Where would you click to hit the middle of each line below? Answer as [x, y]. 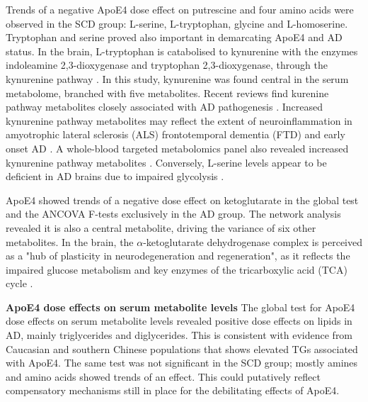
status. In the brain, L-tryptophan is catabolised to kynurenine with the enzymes [182, 51]
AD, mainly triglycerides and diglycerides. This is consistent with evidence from [179, 335]
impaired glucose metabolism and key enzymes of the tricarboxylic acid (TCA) [177, 269]
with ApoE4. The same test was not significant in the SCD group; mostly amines [182, 363]
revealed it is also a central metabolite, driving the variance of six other [161, 227]
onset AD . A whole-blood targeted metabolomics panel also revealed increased [177, 148]
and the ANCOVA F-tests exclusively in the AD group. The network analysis [173, 214]
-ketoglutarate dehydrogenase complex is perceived [253, 241]
